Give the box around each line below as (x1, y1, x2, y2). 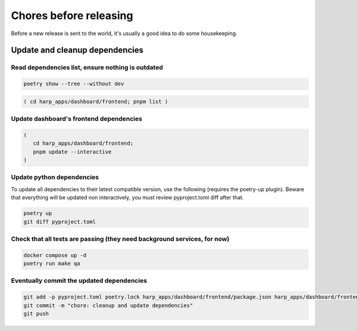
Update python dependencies (11, 173, 99, 182)
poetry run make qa (23, 260, 80, 267)
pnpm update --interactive (33, 148, 112, 155)
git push (23, 310, 49, 317)
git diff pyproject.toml (23, 218, 96, 225)
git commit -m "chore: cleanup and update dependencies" (23, 302, 193, 309)
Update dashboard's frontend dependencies (11, 115, 143, 123)
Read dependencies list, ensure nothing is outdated (11, 63, 164, 71)
